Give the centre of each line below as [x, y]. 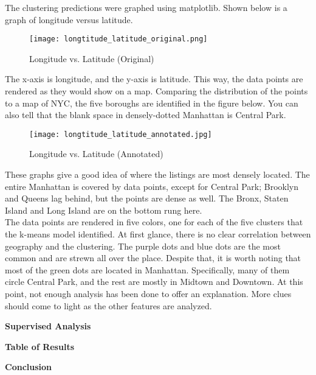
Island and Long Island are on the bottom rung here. [104, 210]
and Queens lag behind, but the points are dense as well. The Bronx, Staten [147, 198]
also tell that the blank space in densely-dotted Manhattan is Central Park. [146, 115]
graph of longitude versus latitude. [69, 19]
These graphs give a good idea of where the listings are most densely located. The [157, 174]
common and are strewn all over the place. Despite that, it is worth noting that [153, 258]
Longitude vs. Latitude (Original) [92, 58]
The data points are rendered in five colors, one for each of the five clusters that [154, 222]
